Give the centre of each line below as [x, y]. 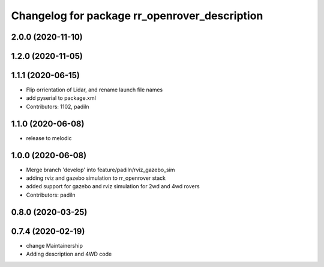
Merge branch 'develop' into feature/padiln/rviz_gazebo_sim [100, 170]
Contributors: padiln [51, 195]
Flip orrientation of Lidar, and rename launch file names [94, 90]
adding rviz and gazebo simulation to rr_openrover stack [96, 178]
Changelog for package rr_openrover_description [137, 16]
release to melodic [49, 138]
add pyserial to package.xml [61, 98]
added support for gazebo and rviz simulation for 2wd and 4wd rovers [113, 186]
